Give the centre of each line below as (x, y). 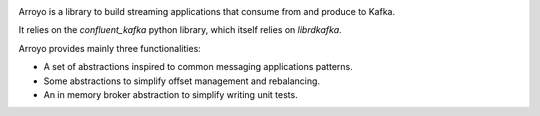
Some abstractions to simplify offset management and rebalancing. (181, 81)
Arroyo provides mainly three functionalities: (110, 48)
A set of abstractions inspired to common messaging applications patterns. (198, 67)
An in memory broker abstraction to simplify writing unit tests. (171, 94)
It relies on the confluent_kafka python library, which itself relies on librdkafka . (180, 30)
